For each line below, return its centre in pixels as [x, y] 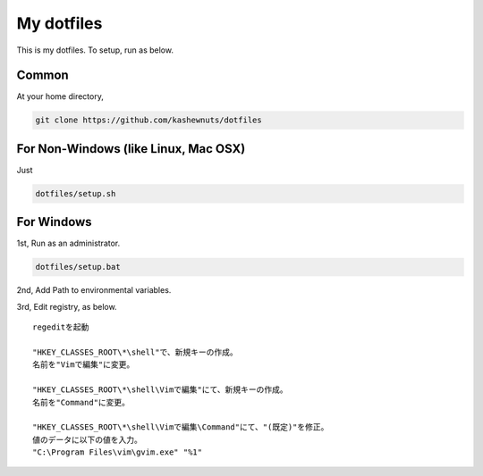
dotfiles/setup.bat [78, 267]
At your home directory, [60, 96]
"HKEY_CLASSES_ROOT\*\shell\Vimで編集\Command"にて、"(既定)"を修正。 [181, 427]
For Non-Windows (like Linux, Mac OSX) [131, 149]
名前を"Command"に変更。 [81, 402]
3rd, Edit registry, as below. [67, 306]
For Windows [55, 222]
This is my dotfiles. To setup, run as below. [95, 50]
